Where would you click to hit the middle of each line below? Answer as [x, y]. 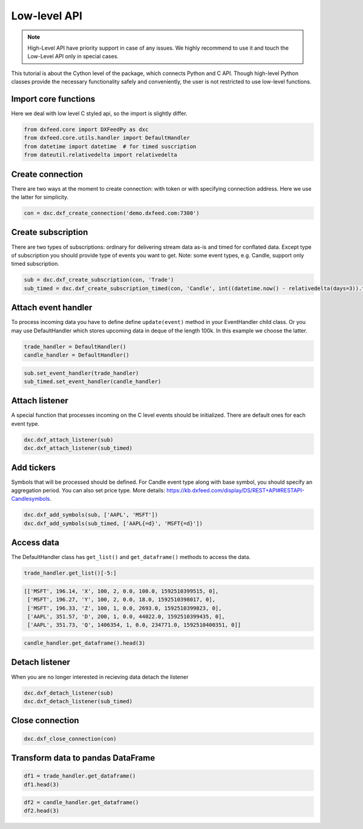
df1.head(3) [42, 784]
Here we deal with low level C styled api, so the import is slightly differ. [99, 114]
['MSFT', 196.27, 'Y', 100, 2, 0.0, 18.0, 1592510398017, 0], [122, 600]
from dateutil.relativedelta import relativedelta [101, 155]
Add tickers [33, 467]
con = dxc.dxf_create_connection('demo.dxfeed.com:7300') [112, 213]
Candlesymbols [31, 499]
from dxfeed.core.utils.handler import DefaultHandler [107, 138]
